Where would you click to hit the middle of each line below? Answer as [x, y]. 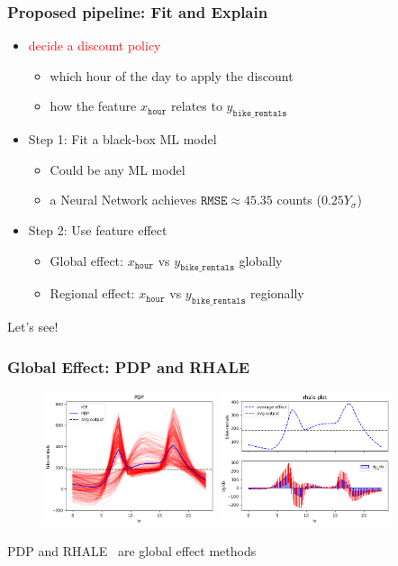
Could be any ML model [118, 169]
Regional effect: [92, 293]
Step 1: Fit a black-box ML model [122, 139]
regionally [277, 293]
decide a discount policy [95, 46]
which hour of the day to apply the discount [172, 75]
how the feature [93, 106]
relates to [197, 106]
